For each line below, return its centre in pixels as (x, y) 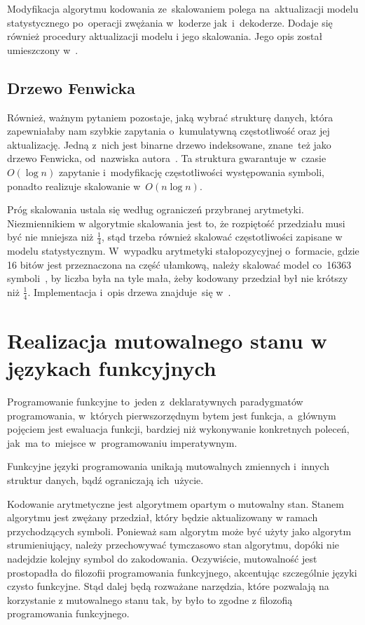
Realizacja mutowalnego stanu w (167, 340)
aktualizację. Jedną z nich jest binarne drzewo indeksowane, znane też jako (169, 144)
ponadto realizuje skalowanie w (74, 186)
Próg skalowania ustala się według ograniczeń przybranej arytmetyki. (156, 209)
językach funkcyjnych (112, 368)
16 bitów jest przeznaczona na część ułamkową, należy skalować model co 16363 (179, 264)
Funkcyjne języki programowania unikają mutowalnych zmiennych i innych (168, 466)
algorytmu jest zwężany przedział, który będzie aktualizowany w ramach (163, 517)
